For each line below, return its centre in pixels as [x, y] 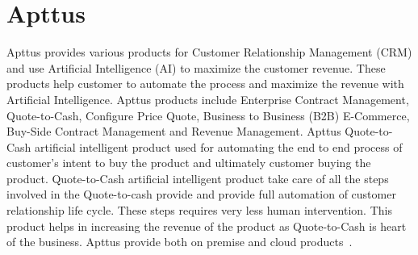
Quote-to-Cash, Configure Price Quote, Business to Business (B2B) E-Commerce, [208, 115]
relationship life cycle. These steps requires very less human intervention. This [199, 210]
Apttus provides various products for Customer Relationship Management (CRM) [209, 52]
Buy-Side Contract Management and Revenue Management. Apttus [174, 131]
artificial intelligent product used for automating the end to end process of [219, 146]
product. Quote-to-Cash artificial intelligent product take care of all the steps [198, 178]
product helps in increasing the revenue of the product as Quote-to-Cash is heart [207, 226]
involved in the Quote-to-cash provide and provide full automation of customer [201, 194]
